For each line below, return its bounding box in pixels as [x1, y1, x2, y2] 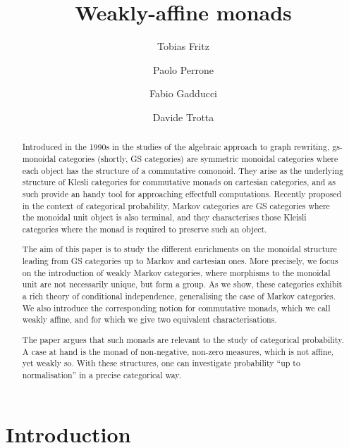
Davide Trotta [152, 109, 214, 124]
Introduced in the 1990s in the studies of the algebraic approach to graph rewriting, [22, 141, 330, 153]
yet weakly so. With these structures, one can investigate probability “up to [22, 357, 300, 369]
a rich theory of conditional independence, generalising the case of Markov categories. [22, 290, 336, 302]
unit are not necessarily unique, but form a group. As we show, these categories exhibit [22, 278, 343, 290]
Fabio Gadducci [149, 86, 217, 101]
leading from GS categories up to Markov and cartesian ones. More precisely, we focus [22, 255, 338, 267]
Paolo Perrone [152, 62, 214, 77]
